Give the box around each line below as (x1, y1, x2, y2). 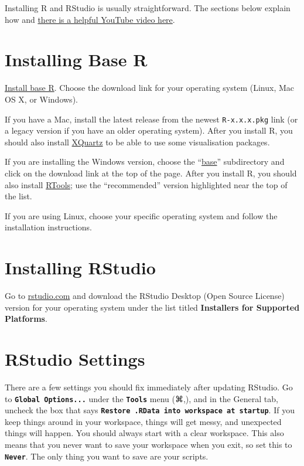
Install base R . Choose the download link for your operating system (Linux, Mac (5, 81, 295, 94)
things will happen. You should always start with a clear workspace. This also (5, 427, 284, 439)
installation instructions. (5, 221, 92, 233)
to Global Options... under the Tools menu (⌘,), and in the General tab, (5, 392, 278, 404)
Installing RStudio (5, 256, 156, 280)
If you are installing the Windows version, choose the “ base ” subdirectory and (5, 155, 285, 168)
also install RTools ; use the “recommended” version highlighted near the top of (5, 178, 288, 191)
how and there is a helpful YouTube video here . (5, 13, 175, 25)
